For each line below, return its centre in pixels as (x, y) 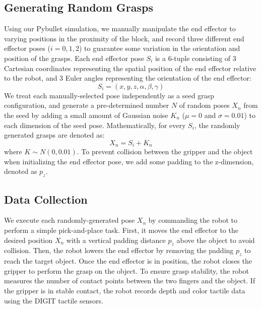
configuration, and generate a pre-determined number (87, 105)
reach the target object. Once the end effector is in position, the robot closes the (128, 261)
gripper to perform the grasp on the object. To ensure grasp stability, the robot (126, 270)
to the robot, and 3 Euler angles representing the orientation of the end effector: (128, 78)
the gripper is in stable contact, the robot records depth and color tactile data (125, 290)
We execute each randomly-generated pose (70, 220)
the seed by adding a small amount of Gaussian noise (86, 115)
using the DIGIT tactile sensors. (54, 300)
